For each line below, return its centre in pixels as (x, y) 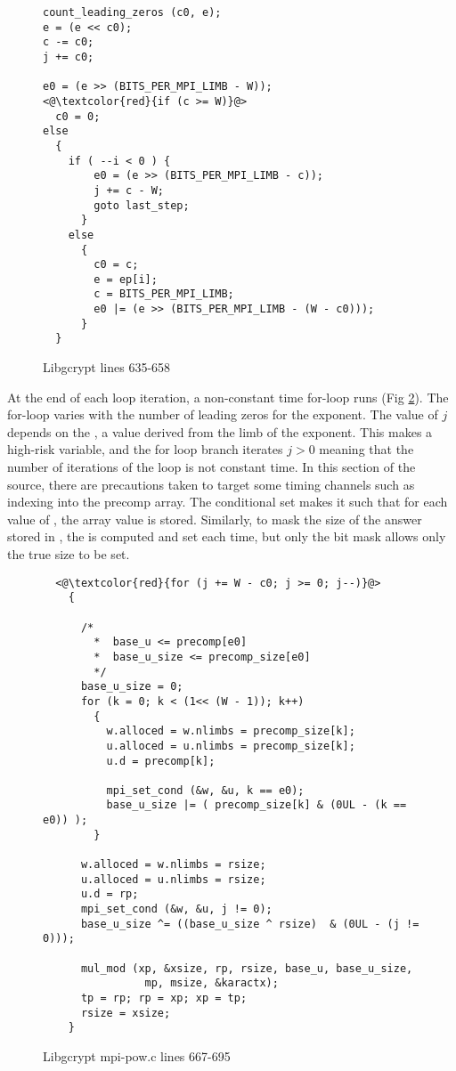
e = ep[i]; (126, 279)
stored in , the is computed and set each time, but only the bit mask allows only (227, 536)
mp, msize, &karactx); (212, 983)
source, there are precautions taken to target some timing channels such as (211, 484)
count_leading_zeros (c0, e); (132, 12)
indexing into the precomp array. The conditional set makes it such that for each (228, 502)
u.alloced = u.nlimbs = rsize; (173, 879)
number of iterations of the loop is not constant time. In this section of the (212, 467)
